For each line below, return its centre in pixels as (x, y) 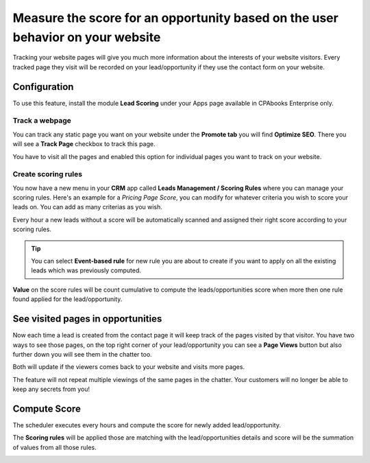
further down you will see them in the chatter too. (82, 354)
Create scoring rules (47, 174)
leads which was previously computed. (86, 270)
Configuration (43, 87)
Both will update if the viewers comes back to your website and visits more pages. (129, 367)
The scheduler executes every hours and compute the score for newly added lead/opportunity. (147, 425)
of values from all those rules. (54, 447)
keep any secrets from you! (51, 389)
